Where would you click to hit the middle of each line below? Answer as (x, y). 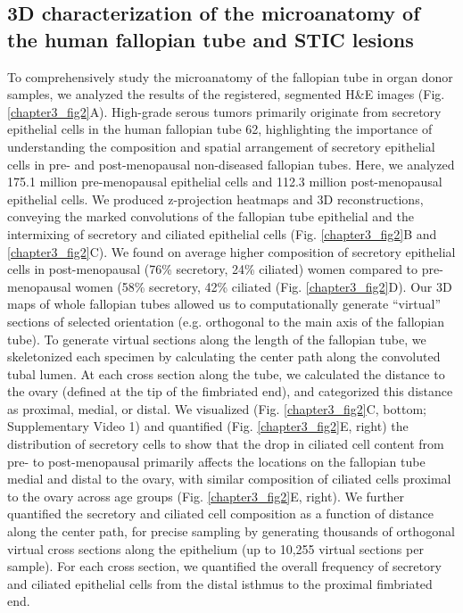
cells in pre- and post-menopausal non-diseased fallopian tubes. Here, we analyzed (231, 164)
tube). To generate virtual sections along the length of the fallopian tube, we (217, 339)
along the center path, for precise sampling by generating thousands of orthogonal (231, 531)
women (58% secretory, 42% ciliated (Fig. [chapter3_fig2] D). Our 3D (264, 286)
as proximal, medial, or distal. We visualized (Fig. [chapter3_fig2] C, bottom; (217, 408)
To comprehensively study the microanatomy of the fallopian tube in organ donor (230, 76)
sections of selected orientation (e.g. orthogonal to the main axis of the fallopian (226, 321)
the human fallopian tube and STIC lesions (211, 39)
